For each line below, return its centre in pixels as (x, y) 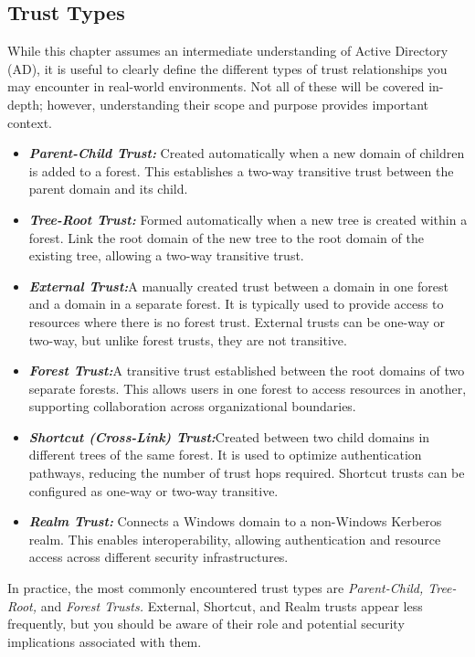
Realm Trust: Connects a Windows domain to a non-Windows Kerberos (235, 521)
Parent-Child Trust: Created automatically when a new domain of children (247, 153)
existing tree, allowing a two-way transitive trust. (166, 255)
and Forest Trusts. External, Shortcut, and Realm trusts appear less (232, 605)
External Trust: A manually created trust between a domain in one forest (238, 286)
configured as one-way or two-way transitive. (153, 490)
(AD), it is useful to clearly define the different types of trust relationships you (227, 68)
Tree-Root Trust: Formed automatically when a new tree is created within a (248, 219)
